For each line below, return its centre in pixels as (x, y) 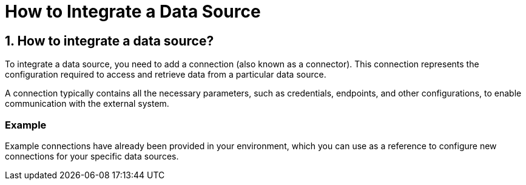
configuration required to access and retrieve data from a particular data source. (166, 75)
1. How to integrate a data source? (110, 41)
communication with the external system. (87, 104)
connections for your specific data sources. (92, 156)
